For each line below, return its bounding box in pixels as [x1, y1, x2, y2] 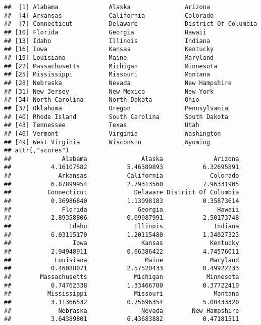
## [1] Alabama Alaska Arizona [4, 4, 211, 11]
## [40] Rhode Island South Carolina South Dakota [4, 113, 228, 120]
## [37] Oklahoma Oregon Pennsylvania [4, 104, 228, 112]
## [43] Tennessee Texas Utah [4, 121, 199, 129]
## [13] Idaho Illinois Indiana [4, 37, 211, 45]
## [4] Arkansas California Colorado [4, 12, 214, 19]
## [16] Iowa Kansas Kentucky [4, 46, 214, 53]
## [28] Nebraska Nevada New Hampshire [4, 79, 232, 87]
